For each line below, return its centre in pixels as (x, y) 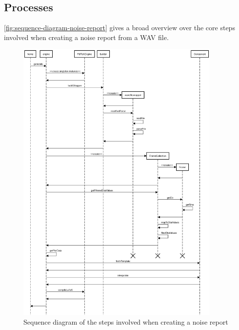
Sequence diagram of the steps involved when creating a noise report (126, 321)
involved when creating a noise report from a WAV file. (86, 37)
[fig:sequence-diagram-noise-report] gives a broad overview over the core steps (119, 28)
